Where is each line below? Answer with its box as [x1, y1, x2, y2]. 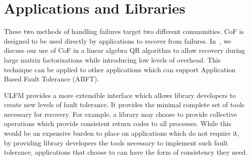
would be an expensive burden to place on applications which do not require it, [4, 128, 239, 138]
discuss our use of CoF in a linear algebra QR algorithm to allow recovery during [4, 45, 245, 55]
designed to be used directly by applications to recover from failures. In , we [4, 35, 232, 46]
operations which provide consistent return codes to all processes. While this [4, 118, 232, 128]
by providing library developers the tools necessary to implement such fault [4, 137, 228, 147]
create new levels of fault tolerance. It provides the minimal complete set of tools [4, 99, 245, 110]
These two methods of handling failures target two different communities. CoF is [4, 26, 244, 36]
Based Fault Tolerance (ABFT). [4, 74, 99, 84]
